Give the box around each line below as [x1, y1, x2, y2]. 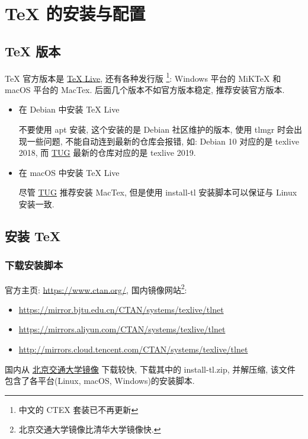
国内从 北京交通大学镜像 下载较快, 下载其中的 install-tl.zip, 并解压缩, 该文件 [5, 363, 296, 375]
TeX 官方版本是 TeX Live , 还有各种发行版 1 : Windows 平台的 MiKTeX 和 [5, 70, 281, 84]
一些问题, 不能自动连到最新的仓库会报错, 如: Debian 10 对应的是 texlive [27, 134, 299, 147]
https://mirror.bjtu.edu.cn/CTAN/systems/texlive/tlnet [18, 303, 224, 315]
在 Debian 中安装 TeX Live [18, 103, 120, 116]
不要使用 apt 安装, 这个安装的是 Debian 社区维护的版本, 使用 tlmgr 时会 [18, 123, 294, 136]
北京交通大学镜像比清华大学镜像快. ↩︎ [18, 423, 161, 435]
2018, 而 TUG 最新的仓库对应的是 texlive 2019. [18, 146, 196, 159]
